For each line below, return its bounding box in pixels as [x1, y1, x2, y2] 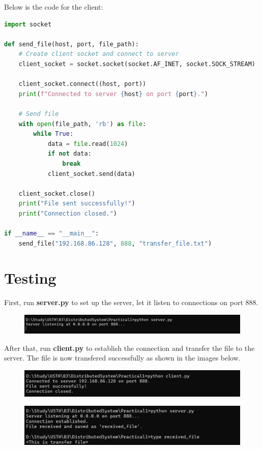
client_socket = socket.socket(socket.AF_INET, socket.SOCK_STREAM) [18, 60, 255, 68]
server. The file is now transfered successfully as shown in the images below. [4, 352, 241, 363]
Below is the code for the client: [4, 2, 103, 12]
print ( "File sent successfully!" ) [18, 200, 135, 207]
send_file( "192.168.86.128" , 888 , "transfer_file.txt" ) [18, 240, 212, 247]
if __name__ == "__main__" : [4, 230, 99, 237]
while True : [33, 130, 74, 138]
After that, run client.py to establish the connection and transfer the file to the [4, 342, 255, 353]
